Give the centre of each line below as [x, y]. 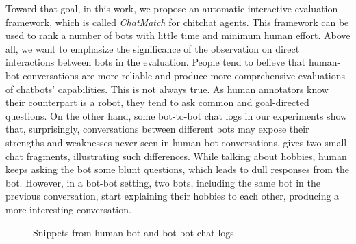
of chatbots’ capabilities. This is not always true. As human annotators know [167, 89]
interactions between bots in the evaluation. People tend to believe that [156, 62]
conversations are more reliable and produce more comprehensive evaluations [184, 75]
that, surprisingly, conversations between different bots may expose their [157, 129]
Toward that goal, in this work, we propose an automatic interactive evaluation [172, 8]
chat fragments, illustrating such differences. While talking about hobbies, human [176, 155]
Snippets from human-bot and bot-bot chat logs [133, 232]
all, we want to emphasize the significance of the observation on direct [153, 48]
